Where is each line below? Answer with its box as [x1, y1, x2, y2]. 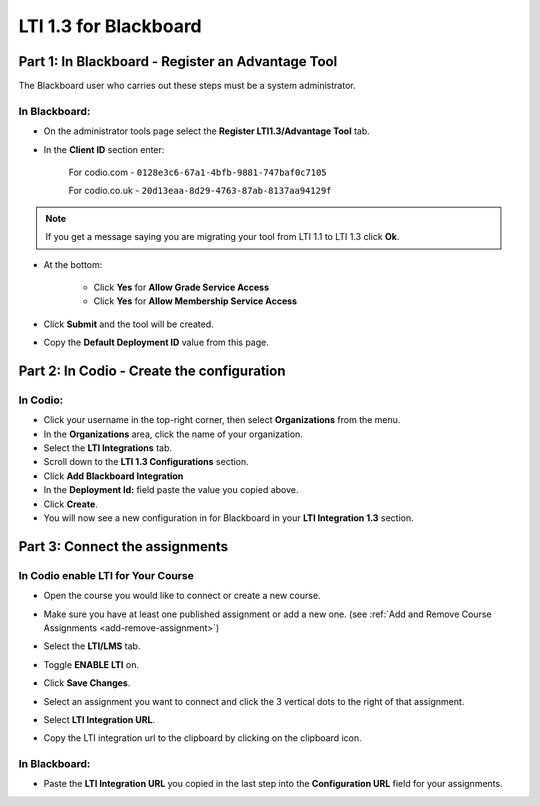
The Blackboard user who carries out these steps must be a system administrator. [18, 80, 356, 92]
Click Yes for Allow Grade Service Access [93, 281, 270, 293]
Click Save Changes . [43, 677, 131, 689]
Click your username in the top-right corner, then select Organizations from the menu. [43, 414, 401, 426]
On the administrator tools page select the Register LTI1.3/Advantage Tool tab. [43, 125, 370, 137]
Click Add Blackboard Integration [43, 470, 184, 482]
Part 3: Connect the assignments [18, 538, 229, 555]
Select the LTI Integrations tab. [43, 442, 172, 454]
